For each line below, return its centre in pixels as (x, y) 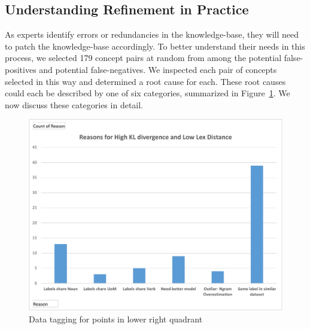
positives (21, 69)
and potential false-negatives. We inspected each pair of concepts (158, 69)
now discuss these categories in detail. (74, 104)
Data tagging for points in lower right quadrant (116, 319)
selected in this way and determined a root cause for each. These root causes (145, 81)
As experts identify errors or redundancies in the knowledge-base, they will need (152, 34)
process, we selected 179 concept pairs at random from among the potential (143, 58)
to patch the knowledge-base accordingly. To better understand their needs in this (155, 46)
